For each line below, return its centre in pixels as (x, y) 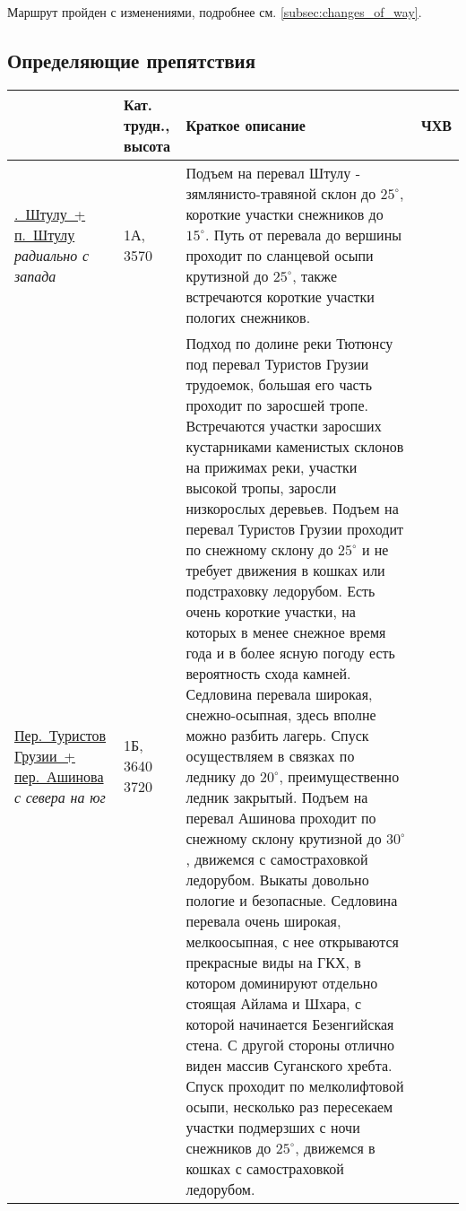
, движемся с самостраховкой (277, 858)
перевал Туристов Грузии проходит (294, 528)
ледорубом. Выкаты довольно (277, 879)
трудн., (147, 125)
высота (147, 145)
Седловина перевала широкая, (279, 693)
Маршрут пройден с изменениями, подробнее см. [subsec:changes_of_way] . (215, 12)
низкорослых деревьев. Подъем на (292, 508)
